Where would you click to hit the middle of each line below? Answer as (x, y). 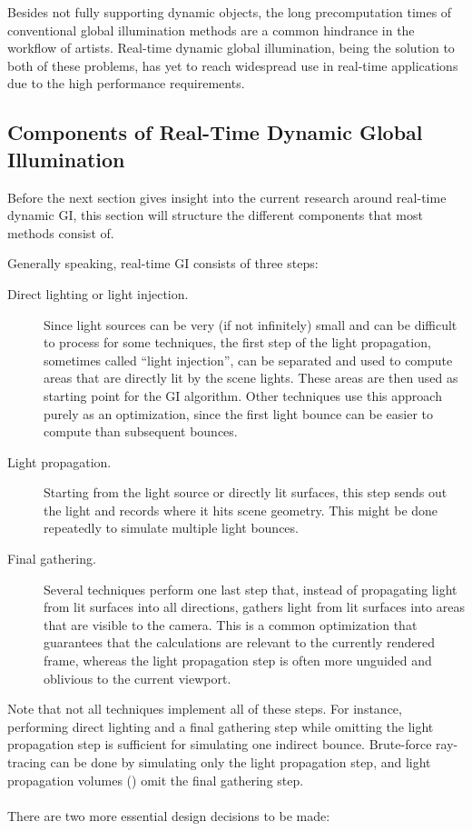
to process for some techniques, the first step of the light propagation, (237, 342)
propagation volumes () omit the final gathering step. (156, 780)
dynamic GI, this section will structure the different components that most (215, 215)
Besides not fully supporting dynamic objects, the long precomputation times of (230, 12)
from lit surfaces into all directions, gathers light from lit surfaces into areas (254, 607)
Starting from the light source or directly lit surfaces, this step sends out (246, 492)
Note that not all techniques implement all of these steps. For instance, (205, 709)
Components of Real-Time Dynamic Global (215, 132)
